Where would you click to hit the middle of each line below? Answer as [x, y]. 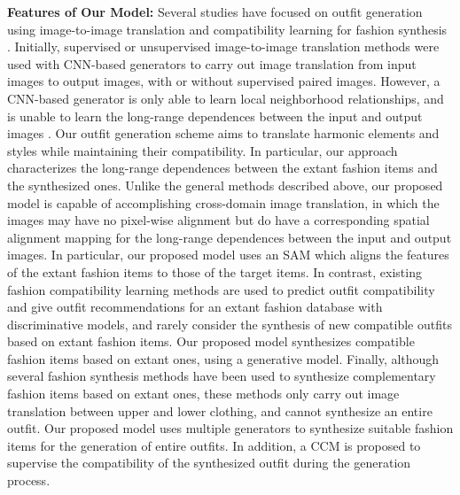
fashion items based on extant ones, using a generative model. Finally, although [223, 358]
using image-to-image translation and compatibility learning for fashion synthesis [227, 29]
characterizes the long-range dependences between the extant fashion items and [222, 168]
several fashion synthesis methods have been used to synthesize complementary [222, 376]
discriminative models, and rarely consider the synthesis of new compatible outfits [230, 324]
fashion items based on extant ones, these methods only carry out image [203, 394]
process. [29, 480]
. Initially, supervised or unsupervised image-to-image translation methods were [223, 46]
